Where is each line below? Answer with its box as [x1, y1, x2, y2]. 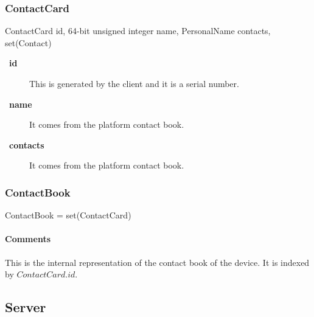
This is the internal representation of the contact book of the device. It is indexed [5, 256, 310, 268]
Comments [5, 232, 51, 245]
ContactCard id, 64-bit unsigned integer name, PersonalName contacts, [5, 24, 271, 37]
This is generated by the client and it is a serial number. [29, 77, 239, 89]
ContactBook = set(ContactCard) [5, 209, 131, 221]
